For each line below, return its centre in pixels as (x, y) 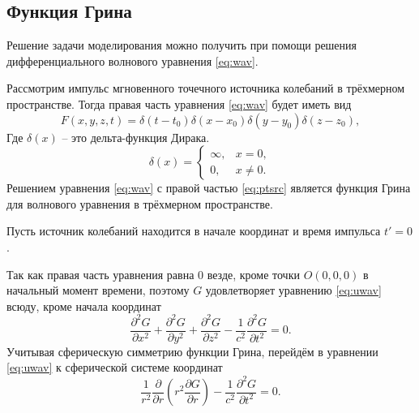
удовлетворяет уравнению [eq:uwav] (293, 290)
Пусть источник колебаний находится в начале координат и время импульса (194, 231)
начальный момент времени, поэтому (98, 290)
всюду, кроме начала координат (84, 305)
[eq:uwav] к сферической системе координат (115, 367)
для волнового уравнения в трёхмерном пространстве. (140, 203)
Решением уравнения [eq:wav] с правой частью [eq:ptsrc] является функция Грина (209, 188)
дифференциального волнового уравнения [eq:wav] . (133, 60)
